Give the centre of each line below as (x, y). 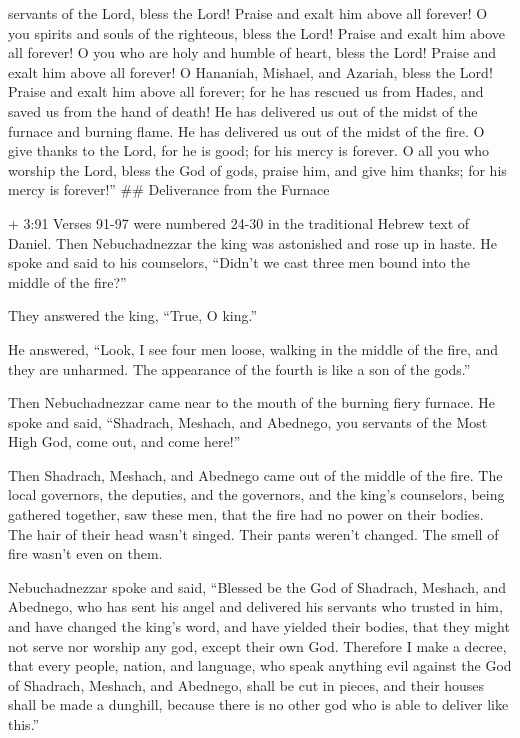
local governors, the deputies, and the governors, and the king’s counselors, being (256, 494)
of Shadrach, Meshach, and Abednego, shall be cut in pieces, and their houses (246, 684)
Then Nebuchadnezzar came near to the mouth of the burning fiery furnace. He (252, 402)
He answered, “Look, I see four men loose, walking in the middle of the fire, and (253, 348)
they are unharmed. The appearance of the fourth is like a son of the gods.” (239, 368)
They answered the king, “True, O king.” (133, 315)
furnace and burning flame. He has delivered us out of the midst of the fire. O (246, 130)
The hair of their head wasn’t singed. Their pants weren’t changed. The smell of (253, 533)
